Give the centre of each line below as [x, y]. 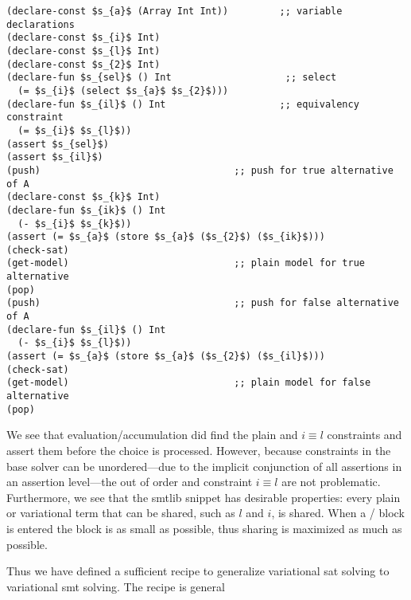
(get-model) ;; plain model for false [189, 383]
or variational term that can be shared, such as [121, 513]
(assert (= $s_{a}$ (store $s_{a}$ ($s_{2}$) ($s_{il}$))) [166, 357]
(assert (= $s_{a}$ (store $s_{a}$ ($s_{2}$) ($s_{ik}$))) [166, 237]
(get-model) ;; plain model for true [186, 263]
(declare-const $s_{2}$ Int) [83, 64]
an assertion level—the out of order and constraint [130, 482]
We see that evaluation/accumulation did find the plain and [152, 435]
